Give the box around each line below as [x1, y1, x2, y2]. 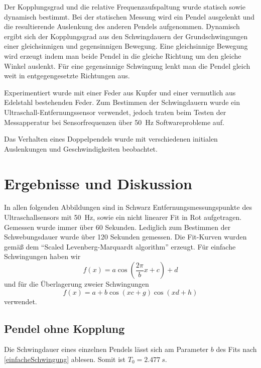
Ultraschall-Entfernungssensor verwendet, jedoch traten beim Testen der [4, 106, 226, 117]
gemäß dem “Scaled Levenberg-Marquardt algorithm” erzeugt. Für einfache [4, 241, 236, 252]
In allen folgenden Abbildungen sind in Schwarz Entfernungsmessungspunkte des [4, 202, 252, 212]
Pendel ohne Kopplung [4, 320, 125, 336]
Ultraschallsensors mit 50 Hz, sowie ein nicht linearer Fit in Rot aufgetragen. [4, 212, 242, 222]
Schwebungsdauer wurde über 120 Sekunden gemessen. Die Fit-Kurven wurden [4, 231, 247, 242]
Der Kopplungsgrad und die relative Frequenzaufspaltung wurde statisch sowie [4, 2, 245, 12]
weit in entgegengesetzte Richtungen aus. [4, 70, 130, 81]
